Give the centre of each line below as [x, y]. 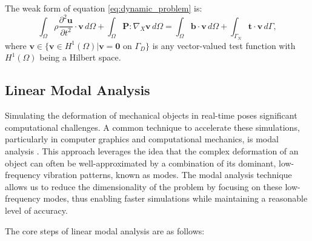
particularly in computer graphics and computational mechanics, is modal [142, 139]
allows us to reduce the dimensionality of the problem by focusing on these [144, 186]
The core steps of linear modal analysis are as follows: [105, 230]
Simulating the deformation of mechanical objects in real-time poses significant [151, 115]
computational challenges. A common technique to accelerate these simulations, [152, 127]
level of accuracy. [36, 210]
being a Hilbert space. [80, 57]
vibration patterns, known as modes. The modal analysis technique [168, 175]
